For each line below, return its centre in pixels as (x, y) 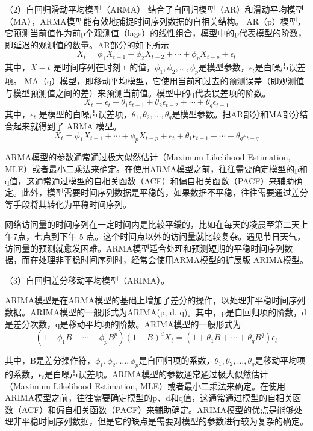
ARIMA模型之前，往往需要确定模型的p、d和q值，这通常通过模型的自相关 (149, 398)
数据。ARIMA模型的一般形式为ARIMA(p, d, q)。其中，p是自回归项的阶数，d (156, 312)
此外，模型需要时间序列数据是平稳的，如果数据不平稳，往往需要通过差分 (165, 192)
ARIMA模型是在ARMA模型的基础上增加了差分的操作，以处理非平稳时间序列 (155, 300)
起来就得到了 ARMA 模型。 (67, 126)
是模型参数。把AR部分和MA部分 (236, 113)
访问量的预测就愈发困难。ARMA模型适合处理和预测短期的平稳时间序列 (145, 248)
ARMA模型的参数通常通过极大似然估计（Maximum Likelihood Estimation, (148, 157)
